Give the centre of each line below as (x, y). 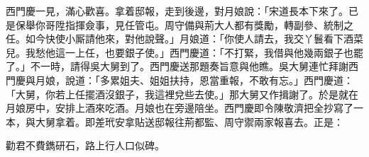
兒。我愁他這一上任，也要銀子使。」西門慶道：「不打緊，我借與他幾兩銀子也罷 (184, 52)
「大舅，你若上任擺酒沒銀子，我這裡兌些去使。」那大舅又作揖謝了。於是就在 (182, 94)
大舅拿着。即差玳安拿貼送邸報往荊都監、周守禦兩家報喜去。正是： (189, 121)
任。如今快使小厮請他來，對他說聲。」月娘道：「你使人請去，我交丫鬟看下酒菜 (184, 39)
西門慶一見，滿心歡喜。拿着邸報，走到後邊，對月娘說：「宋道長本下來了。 (177, 11)
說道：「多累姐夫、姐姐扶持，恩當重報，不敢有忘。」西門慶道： (209, 80)
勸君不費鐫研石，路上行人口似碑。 (85, 145)
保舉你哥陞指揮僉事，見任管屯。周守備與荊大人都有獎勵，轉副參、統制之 (184, 24)
